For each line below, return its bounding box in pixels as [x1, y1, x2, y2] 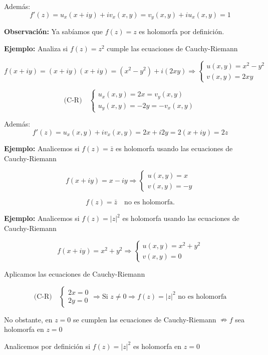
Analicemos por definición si [4, 340, 91, 351]
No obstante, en [4, 314, 53, 324]
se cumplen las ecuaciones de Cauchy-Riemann [73, 314, 216, 324]
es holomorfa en [133, 340, 182, 351]
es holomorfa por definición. [139, 26, 224, 37]
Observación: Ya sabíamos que [4, 26, 103, 37]
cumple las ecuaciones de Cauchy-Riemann [107, 43, 238, 53]
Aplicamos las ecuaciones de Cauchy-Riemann [4, 268, 145, 279]
